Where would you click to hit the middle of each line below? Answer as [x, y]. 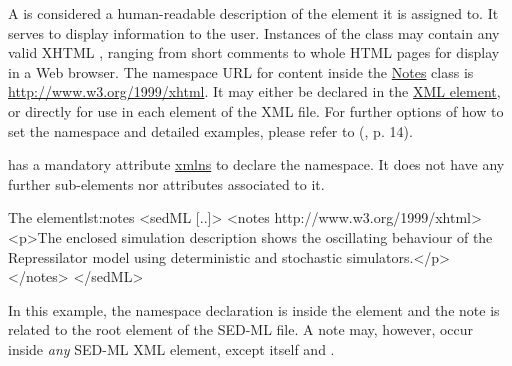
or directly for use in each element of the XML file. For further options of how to [256, 110]
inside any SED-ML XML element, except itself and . [171, 348]
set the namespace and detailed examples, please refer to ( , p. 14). [210, 130]
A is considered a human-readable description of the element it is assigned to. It [253, 13]
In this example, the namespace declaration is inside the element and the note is [254, 309]
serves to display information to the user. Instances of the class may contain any [254, 32]
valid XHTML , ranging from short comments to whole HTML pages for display [254, 52]
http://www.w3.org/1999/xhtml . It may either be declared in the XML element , [254, 91]
